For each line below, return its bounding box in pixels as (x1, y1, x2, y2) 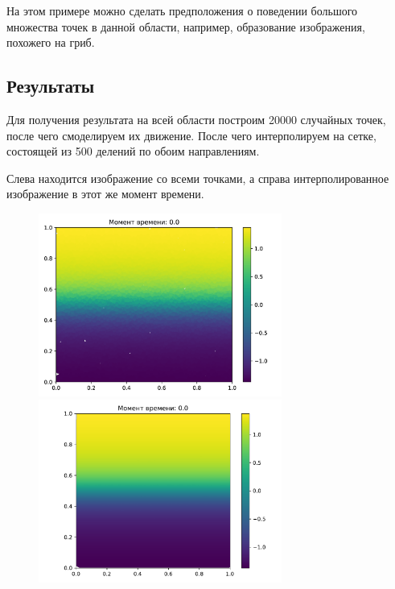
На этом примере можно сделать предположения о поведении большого (6, 2, 358, 19)
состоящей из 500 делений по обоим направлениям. (6, 143, 260, 160)
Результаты (6, 73, 95, 98)
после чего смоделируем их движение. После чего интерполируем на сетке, (6, 127, 376, 143)
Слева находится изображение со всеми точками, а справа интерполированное (6, 169, 389, 186)
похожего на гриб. (6, 34, 95, 51)
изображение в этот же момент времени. (6, 185, 204, 202)
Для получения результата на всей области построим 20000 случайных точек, (6, 110, 386, 127)
